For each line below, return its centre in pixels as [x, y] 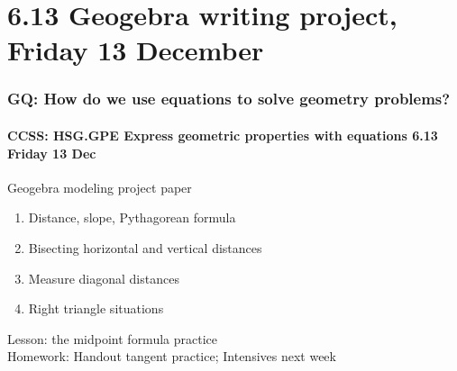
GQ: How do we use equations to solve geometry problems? [229, 99]
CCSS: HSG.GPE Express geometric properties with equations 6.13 [223, 135]
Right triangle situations [96, 308]
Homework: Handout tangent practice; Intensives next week [172, 356]
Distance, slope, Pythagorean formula [132, 217]
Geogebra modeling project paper [100, 187]
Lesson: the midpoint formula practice [112, 338]
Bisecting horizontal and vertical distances [145, 247]
